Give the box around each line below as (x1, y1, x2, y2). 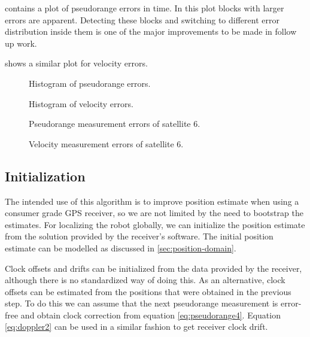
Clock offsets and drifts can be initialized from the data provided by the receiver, (5, 262, 302, 274)
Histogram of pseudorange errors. (29, 77, 151, 89)
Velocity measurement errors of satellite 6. (29, 137, 184, 150)
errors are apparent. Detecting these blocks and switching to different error (5, 13, 279, 26)
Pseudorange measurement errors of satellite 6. (29, 117, 200, 130)
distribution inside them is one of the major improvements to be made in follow (5, 25, 297, 38)
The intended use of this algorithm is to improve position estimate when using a (5, 195, 299, 207)
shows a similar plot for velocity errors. (5, 57, 148, 69)
